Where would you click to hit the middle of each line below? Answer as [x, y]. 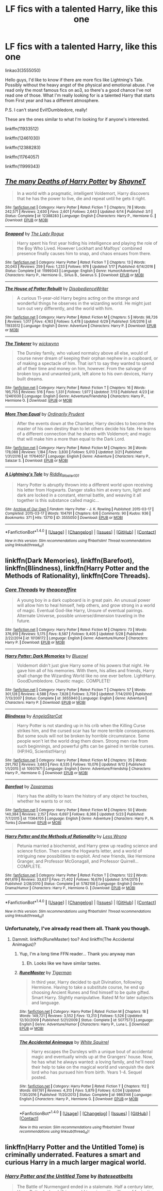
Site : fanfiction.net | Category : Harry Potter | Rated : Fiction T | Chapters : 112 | [84, 1086]
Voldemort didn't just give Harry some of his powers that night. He [83, 665]
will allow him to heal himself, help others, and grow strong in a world [86, 605]
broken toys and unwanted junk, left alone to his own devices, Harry [85, 374]
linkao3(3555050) [23, 70]
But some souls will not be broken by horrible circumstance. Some [83, 736]
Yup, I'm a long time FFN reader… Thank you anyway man [77, 953]
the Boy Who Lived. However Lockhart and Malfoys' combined [79, 248]
